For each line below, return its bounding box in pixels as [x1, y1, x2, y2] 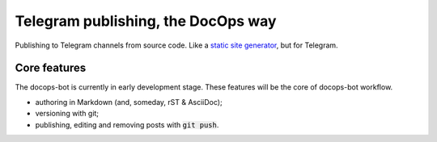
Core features [15, 61, 87, 75]
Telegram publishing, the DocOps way [15, 12, 277, 30]
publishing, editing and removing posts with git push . [35, 119, 219, 129]
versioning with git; [35, 109, 100, 119]
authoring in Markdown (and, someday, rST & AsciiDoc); [35, 97, 223, 106]
